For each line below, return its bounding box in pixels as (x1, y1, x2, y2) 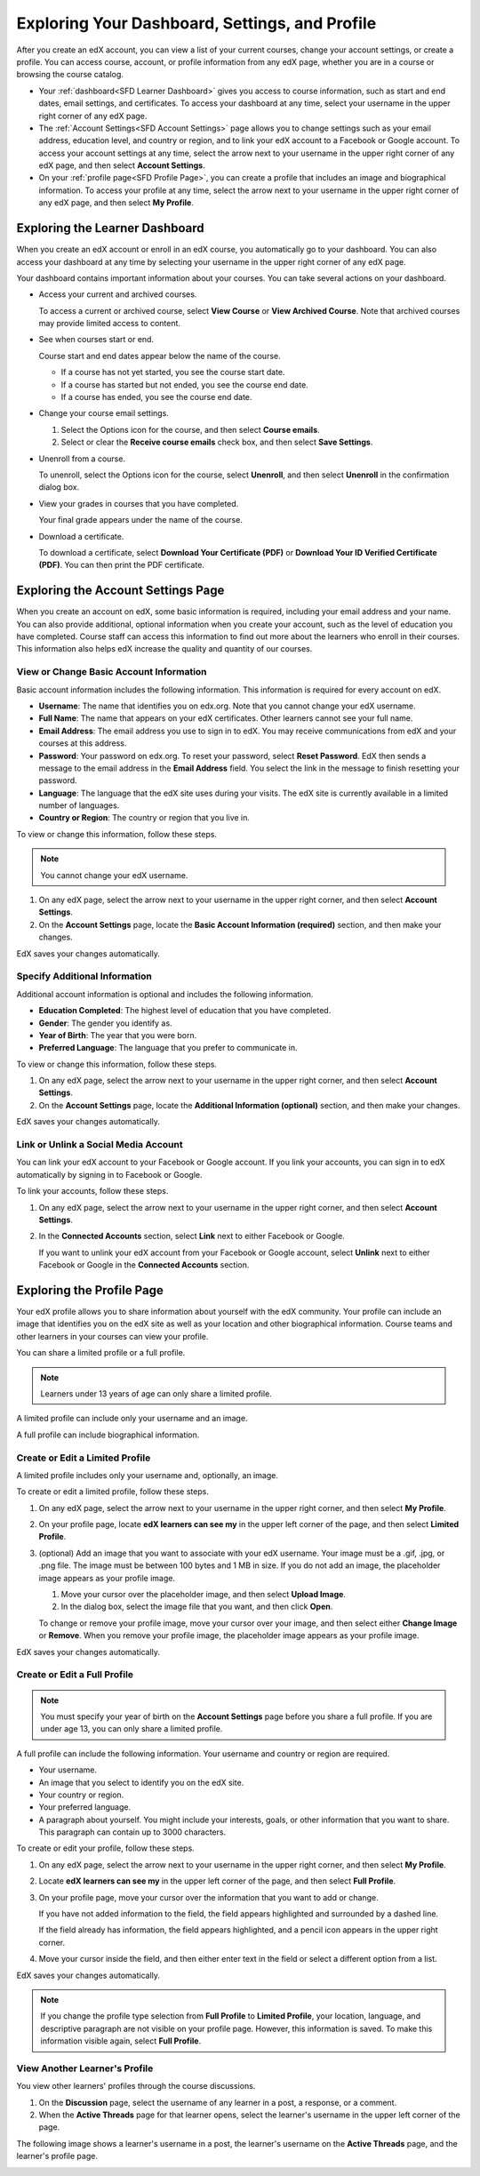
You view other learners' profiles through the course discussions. (16, 2081, 256, 2092)
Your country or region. (38, 1789, 124, 1800)
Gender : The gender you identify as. (38, 1018, 172, 1028)
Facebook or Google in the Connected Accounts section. (38, 1260, 250, 1270)
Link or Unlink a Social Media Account (16, 1139, 183, 1151)
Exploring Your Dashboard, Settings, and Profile (16, 13, 377, 33)
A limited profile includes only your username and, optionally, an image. (16, 1469, 279, 1480)
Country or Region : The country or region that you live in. (38, 812, 251, 823)
